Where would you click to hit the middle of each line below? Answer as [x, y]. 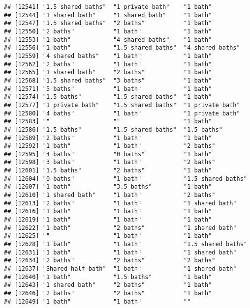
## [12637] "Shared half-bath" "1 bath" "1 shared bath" [120, 269]
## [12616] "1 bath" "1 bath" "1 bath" [108, 211]
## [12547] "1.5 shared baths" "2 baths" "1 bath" [108, 23]
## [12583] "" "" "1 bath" [108, 122]
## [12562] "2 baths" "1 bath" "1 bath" [108, 64]
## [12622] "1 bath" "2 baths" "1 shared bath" [120, 228]
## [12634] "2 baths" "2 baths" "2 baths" [110, 261]
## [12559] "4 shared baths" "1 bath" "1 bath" [108, 56]
